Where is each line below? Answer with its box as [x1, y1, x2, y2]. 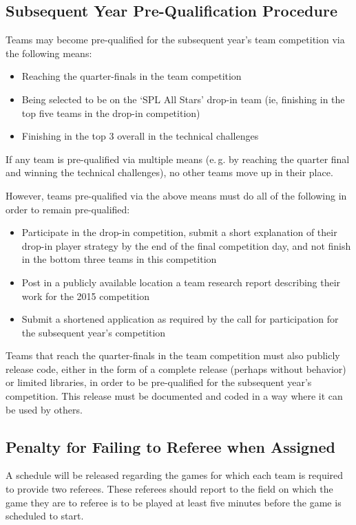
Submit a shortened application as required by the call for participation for [21, 312, 339, 326]
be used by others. [6, 402, 83, 416]
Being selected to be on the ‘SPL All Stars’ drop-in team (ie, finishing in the [21, 92, 345, 106]
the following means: [6, 45, 92, 60]
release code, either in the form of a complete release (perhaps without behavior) [6, 361, 346, 376]
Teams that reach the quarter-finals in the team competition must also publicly [6, 348, 340, 363]
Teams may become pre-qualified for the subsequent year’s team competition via [6, 32, 345, 47]
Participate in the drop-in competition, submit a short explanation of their [21, 225, 337, 239]
